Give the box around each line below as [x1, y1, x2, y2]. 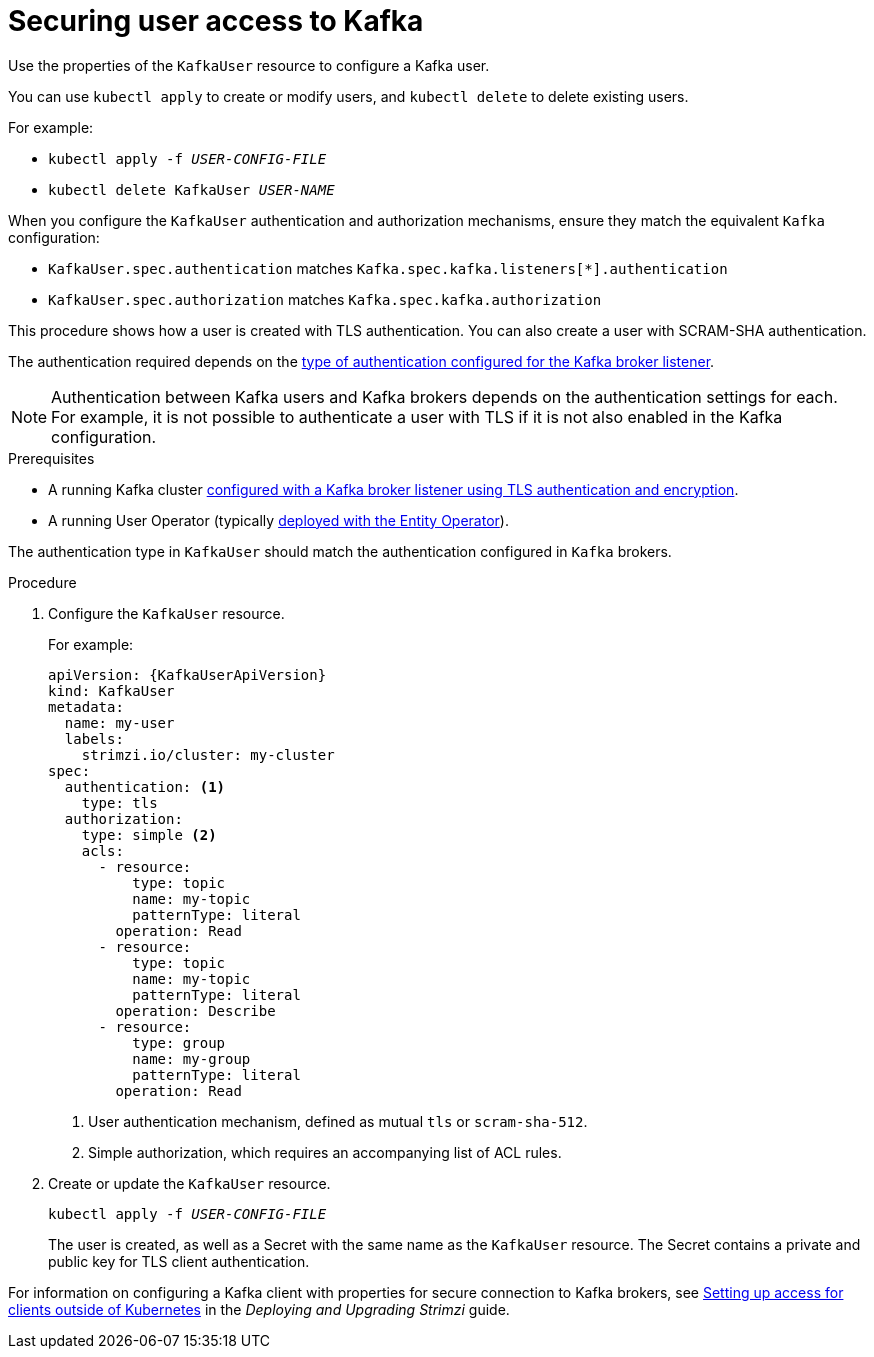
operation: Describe [115, 1002, 276, 1019]
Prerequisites [8, 449, 95, 467]
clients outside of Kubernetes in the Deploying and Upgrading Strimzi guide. [8, 1300, 510, 1318]
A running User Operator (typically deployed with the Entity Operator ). [48, 511, 509, 529]
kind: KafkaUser [48, 682, 175, 699]
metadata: [48, 698, 124, 715]
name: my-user [64, 714, 175, 731]
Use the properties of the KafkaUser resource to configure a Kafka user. [8, 56, 490, 74]
